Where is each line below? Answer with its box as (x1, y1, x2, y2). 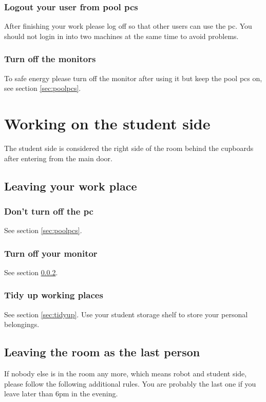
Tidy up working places (4, 289, 103, 301)
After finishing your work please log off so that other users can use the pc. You (4, 21, 252, 31)
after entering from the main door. (4, 152, 112, 163)
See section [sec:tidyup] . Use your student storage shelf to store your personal (4, 309, 248, 319)
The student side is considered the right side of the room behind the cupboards (4, 142, 254, 153)
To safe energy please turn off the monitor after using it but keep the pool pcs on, (4, 72, 262, 83)
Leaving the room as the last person (4, 344, 200, 360)
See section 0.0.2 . (4, 266, 58, 277)
